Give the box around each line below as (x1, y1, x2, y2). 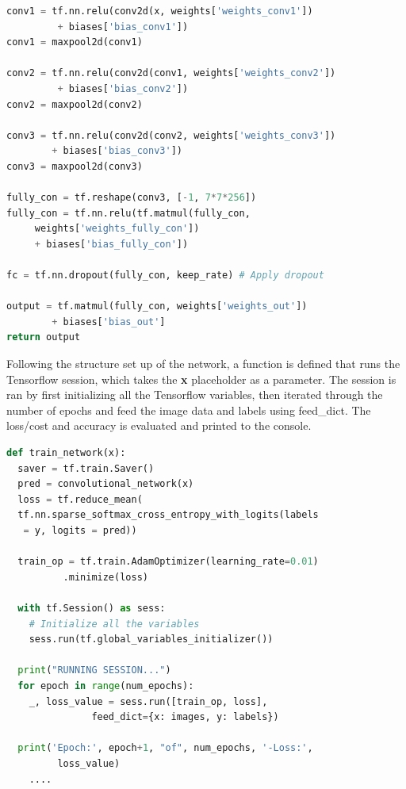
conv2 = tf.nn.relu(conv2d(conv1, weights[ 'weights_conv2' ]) (6, 67, 336, 79)
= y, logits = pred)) (23, 525, 137, 536)
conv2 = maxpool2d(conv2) (6, 98, 143, 110)
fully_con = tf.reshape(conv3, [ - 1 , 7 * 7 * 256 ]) (6, 192, 257, 204)
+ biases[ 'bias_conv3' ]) (52, 145, 182, 157)
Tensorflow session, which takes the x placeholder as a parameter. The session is (6, 370, 396, 387)
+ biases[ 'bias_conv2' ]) (57, 82, 189, 94)
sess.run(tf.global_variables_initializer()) (29, 634, 274, 645)
